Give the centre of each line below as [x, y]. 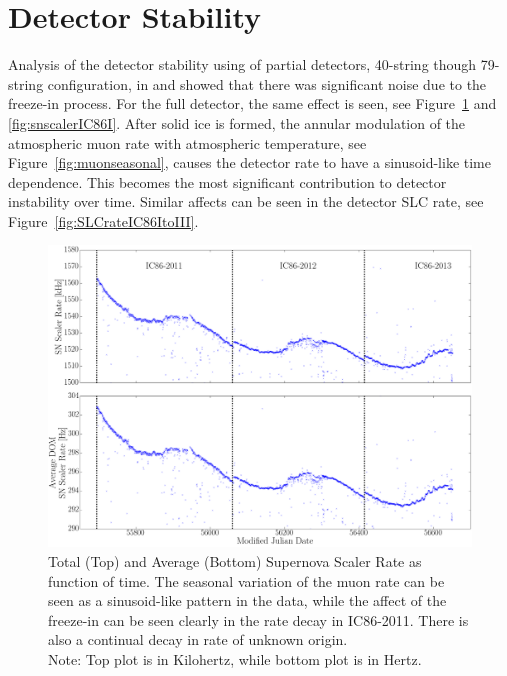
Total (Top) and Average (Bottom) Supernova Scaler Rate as [235, 560]
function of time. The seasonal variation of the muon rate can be [246, 580]
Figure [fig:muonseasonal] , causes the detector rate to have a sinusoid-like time [249, 162]
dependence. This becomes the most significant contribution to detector [227, 181]
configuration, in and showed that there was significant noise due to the [267, 83]
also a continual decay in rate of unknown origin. [198, 639]
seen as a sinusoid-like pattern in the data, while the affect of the [247, 600]
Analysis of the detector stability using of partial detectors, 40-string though [242, 64]
